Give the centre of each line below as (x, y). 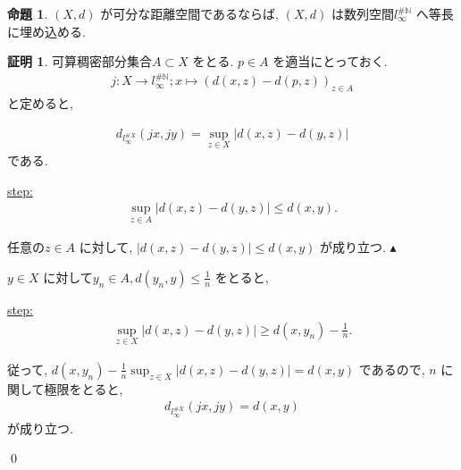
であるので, (392, 369)
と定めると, (40, 103)
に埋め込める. (46, 31)
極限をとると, (84, 388)
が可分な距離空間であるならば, (189, 13)
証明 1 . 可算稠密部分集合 (80, 61)
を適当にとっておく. (330, 61)
